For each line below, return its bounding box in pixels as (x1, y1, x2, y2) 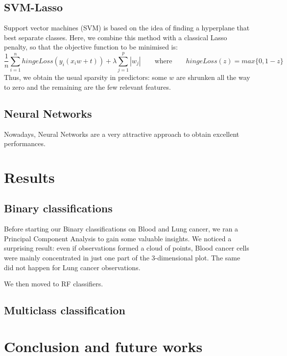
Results (4, 167, 55, 187)
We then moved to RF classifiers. (4, 279, 103, 289)
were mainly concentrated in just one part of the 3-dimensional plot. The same (4, 253, 240, 263)
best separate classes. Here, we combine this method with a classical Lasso (4, 32, 227, 42)
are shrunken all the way (176, 72, 250, 82)
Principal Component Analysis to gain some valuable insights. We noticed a (4, 233, 232, 243)
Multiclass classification (4, 303, 125, 318)
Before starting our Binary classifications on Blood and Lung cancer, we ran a (4, 224, 239, 234)
